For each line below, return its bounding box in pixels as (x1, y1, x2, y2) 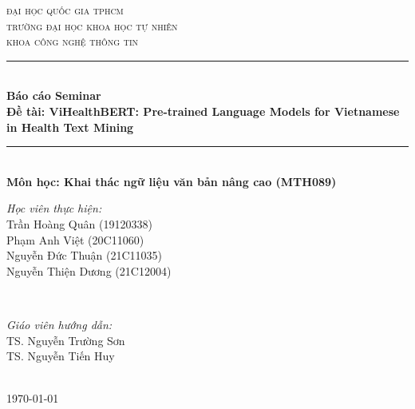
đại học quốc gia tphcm (6, 2, 124, 18)
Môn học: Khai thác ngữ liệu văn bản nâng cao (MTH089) (6, 173, 337, 189)
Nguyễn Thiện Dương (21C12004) (6, 262, 172, 279)
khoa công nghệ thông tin (6, 33, 139, 50)
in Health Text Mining (6, 118, 134, 135)
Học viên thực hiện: (6, 200, 102, 216)
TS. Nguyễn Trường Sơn (6, 332, 125, 348)
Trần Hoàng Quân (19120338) (6, 215, 152, 232)
